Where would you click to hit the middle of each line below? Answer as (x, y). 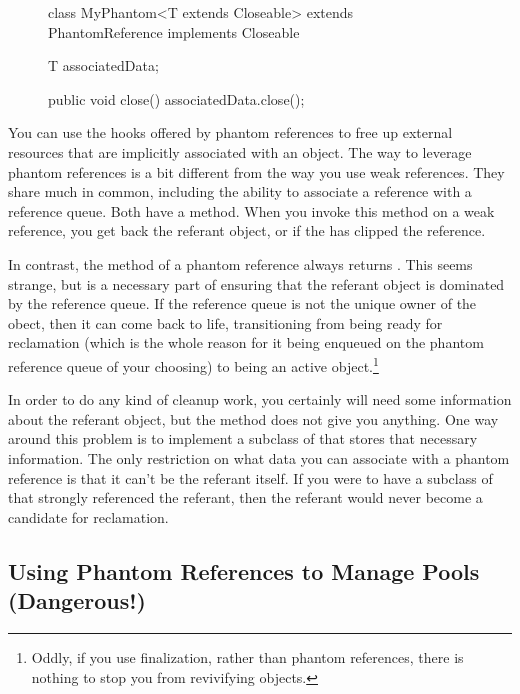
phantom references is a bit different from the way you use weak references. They (256, 171)
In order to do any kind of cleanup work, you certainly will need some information (260, 399)
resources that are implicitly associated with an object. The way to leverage (240, 151)
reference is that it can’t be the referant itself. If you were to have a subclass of (250, 477)
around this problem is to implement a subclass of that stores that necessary (243, 438)
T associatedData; (103, 65)
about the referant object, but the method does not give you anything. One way (253, 418)
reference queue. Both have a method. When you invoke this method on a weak (251, 210)
